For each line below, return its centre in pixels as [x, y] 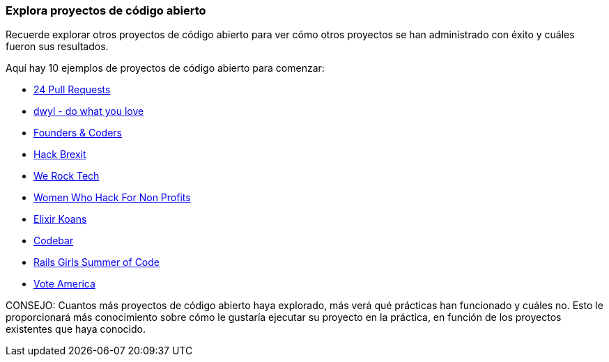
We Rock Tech [67, 176]
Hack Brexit [60, 155]
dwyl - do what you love [89, 111]
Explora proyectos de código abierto [106, 10]
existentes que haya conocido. [76, 329]
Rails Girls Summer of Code [97, 262]
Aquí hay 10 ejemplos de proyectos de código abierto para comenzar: [165, 68]
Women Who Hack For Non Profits [112, 198]
